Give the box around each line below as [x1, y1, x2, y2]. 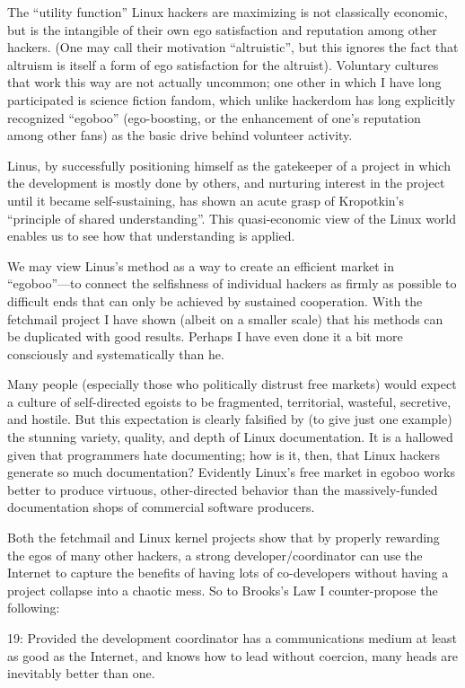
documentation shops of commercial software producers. [7, 498, 315, 516]
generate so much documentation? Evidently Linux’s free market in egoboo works [7, 463, 455, 481]
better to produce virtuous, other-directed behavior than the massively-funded [7, 480, 438, 498]
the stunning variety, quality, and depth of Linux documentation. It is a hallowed [7, 428, 453, 446]
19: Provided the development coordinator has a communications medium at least [7, 629, 458, 647]
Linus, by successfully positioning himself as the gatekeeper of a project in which [7, 155, 451, 174]
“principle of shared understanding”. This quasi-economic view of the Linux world [7, 208, 457, 227]
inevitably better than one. [7, 664, 155, 683]
